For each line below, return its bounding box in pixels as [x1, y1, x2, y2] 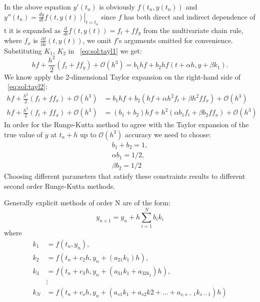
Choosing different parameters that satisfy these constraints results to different [4, 171, 245, 181]
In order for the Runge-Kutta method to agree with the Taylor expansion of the [4, 119, 249, 130]
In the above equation [4, 2, 71, 12]
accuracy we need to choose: [125, 129, 211, 139]
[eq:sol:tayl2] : [7, 81, 47, 92]
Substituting [4, 45, 42, 56]
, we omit [82, 35, 111, 46]
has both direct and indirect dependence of [124, 11, 255, 22]
